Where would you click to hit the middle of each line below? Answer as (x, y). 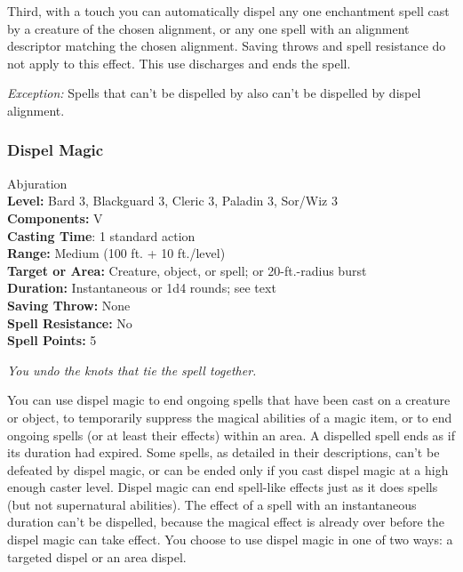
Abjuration (37, 183)
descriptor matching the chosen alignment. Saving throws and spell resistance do (227, 46)
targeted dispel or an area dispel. (97, 556)
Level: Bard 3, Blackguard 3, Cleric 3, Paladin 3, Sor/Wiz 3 (172, 201)
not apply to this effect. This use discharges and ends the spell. (179, 63)
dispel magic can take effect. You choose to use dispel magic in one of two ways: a (230, 540)
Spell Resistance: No (70, 322)
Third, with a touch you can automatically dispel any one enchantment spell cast (228, 11)
